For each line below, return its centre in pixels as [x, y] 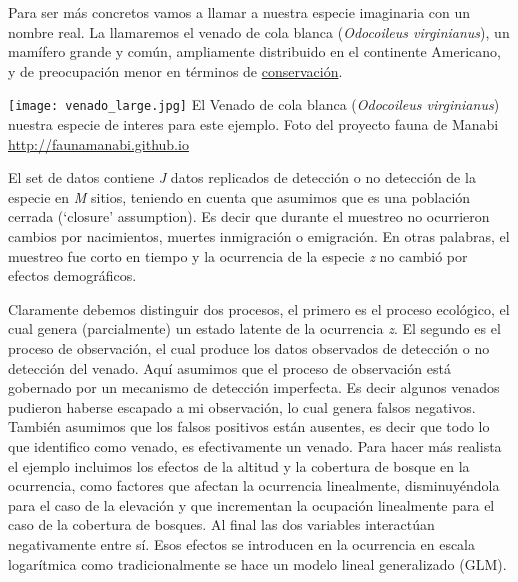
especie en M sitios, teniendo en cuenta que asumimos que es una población [239, 196]
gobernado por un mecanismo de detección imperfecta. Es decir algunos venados [254, 387]
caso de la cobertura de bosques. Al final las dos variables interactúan [221, 524]
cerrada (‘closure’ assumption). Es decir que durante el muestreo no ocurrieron [249, 216]
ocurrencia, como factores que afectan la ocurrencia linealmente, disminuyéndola [254, 485]
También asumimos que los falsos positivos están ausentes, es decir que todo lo [249, 426]
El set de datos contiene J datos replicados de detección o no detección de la [242, 177]
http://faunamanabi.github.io [98, 143]
